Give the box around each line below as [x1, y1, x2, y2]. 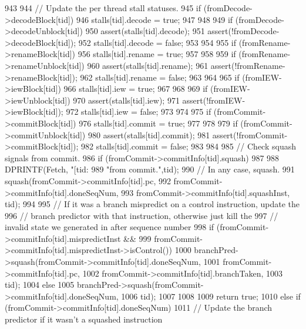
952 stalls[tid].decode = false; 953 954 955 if [78, 36, 236, 48]
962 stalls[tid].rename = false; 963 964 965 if [80, 71, 240, 83]
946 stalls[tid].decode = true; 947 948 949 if [76, 13, 233, 25]
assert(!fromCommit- [212, 128, 288, 141]
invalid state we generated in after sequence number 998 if [5, 221, 214, 233]
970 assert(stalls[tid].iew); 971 [73, 94, 180, 106]
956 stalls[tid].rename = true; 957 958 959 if [78, 48, 236, 60]
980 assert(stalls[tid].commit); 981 [88, 128, 210, 141]
